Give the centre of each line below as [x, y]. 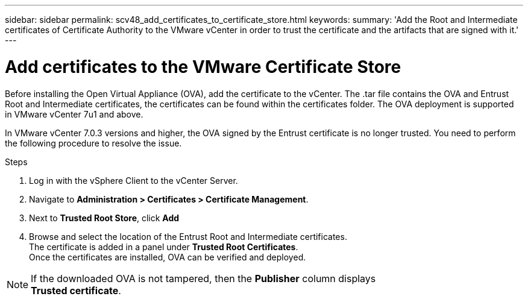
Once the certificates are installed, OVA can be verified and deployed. [168, 257]
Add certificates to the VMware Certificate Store [203, 67]
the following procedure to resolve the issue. [93, 143]
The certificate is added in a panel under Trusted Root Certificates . [164, 247]
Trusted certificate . [76, 290]
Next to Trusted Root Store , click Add [104, 218]
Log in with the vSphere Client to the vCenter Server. [134, 180]
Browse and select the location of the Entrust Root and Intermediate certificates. [188, 236]
